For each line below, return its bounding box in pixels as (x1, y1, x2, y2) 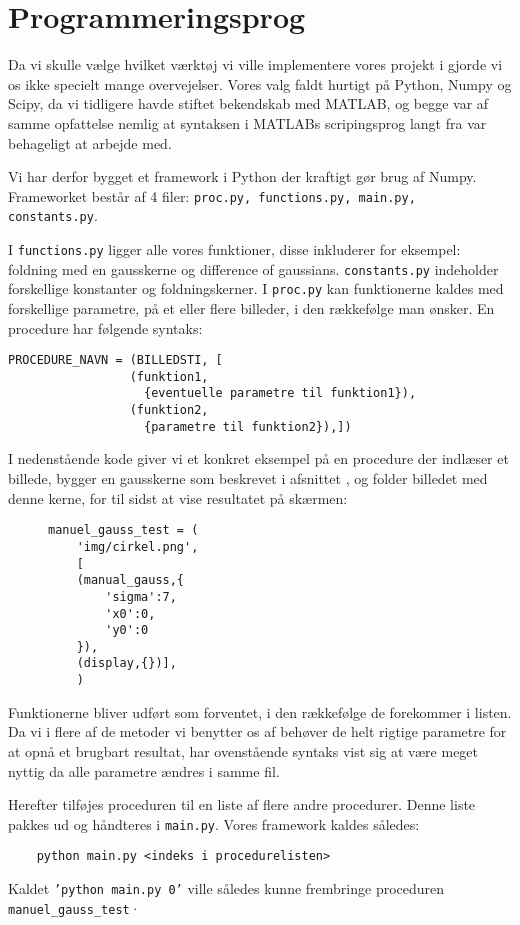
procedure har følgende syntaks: (8, 317, 203, 338)
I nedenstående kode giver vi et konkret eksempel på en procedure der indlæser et (8, 448, 509, 469)
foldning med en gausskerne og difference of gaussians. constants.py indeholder (8, 258, 499, 279)
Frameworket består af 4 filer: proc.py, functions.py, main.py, (8, 185, 416, 206)
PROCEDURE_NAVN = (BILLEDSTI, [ (8, 353, 223, 368)
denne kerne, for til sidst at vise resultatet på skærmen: (8, 487, 348, 508)
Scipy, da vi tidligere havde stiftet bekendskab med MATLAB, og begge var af (8, 93, 489, 114)
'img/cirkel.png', (76, 539, 199, 554)
